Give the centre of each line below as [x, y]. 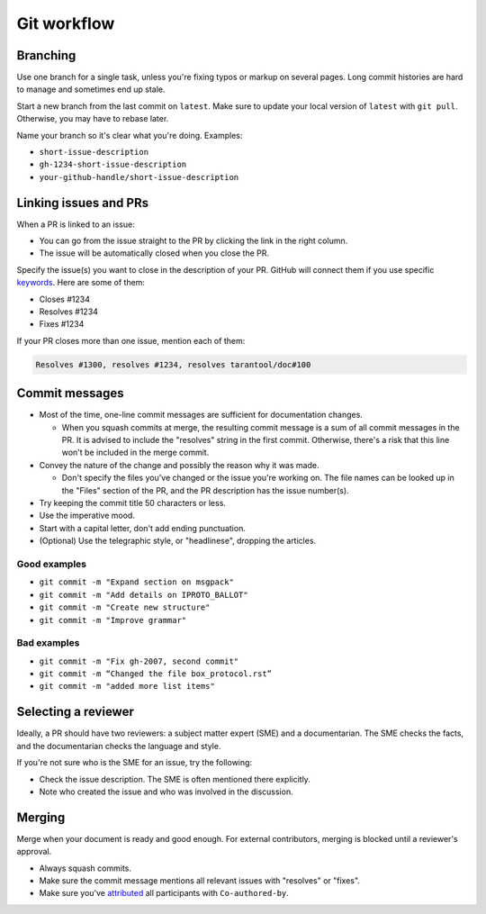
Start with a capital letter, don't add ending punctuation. [143, 528]
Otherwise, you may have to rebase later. [93, 119]
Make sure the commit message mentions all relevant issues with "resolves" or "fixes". [199, 881]
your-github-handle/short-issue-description [139, 177]
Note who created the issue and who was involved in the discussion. [166, 792]
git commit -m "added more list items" [127, 686]
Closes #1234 [64, 299]
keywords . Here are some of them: [81, 283]
